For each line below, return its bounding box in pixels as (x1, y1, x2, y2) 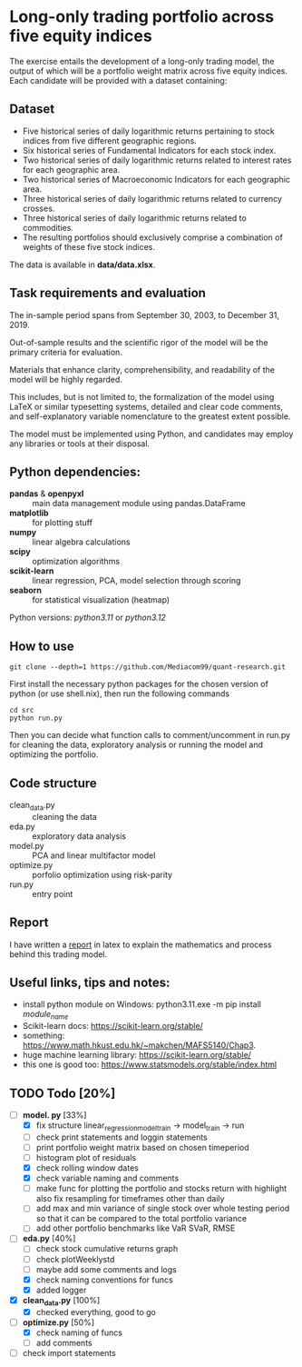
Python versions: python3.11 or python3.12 (9, 612, 166, 624)
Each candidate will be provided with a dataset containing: (9, 75, 228, 85)
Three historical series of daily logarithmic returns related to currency (22, 193, 283, 204)
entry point (32, 888, 73, 899)
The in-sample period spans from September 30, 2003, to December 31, (9, 309, 279, 320)
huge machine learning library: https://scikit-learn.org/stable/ (22, 1050, 252, 1061)
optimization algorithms (32, 556, 121, 567)
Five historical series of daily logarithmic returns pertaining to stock (22, 125, 275, 136)
